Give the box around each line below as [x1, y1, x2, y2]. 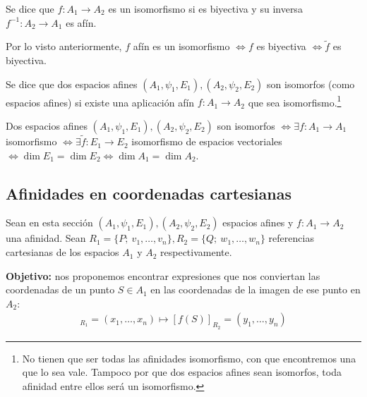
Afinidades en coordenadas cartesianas [6, 182, 291, 204]
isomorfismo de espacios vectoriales [131, 134, 282, 149]
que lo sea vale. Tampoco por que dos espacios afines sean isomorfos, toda [22, 365, 342, 379]
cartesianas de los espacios [6, 245, 119, 259]
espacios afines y [222, 215, 294, 230]
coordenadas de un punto [6, 282, 115, 297]
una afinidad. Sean [6, 231, 86, 245]
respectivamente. [160, 245, 232, 259]
